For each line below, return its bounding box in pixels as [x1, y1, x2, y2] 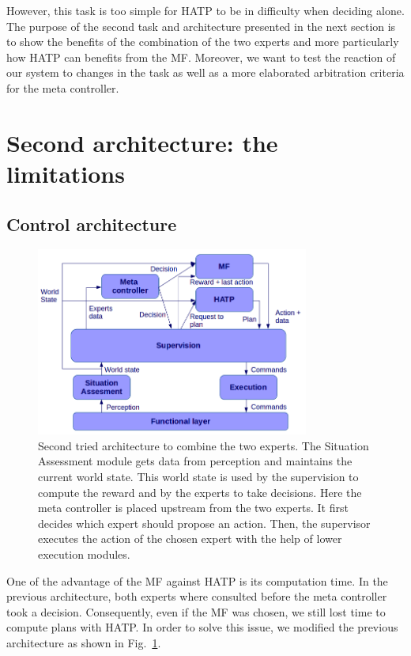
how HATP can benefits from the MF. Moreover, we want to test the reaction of [6, 48, 396, 65]
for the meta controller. [6, 79, 119, 96]
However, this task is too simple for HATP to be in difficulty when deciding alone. [6, 2, 405, 18]
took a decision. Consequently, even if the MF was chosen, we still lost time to [6, 603, 386, 620]
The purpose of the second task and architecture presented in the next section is [6, 17, 396, 34]
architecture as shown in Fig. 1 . [6, 635, 161, 650]
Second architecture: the [6, 126, 278, 158]
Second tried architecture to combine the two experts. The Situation [38, 437, 369, 453]
